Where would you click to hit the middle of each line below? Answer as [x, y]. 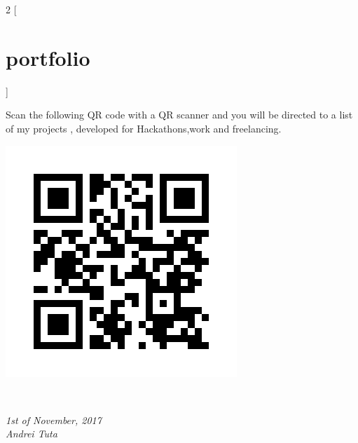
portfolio [48, 57]
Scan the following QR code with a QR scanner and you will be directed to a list [179, 115]
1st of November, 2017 [54, 420]
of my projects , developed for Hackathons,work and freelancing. [144, 128]
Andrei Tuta [32, 434]
